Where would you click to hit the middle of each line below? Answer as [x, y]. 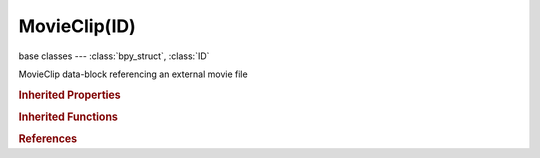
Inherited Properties [70, 95]
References [48, 139]
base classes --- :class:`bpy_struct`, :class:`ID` [114, 56]
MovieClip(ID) [77, 26]
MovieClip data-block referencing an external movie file [133, 74]
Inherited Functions [68, 117]
